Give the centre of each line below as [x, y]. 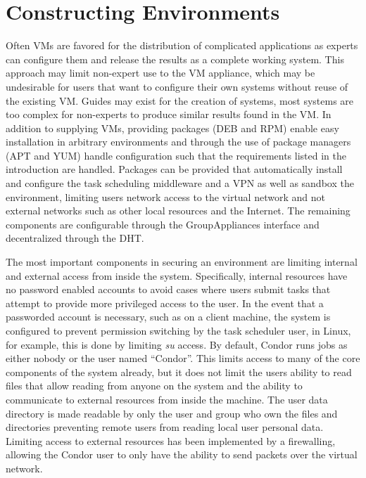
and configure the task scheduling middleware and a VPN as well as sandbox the [180, 183]
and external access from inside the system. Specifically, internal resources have [177, 275]
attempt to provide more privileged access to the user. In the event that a [165, 303]
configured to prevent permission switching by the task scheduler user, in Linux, [178, 330]
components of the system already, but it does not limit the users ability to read [179, 372]
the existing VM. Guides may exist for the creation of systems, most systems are [180, 100]
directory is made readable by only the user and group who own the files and [172, 413]
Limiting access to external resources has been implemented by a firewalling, [171, 440]
